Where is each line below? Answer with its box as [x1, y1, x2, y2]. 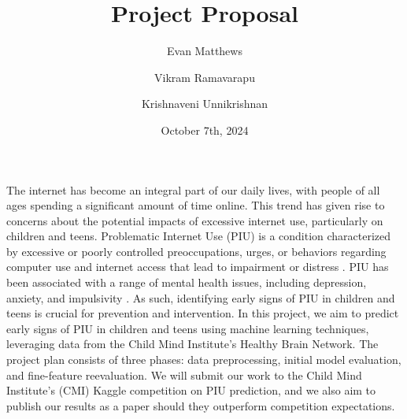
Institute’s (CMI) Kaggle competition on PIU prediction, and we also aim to [6, 382, 376, 399]
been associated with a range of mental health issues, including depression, [6, 274, 367, 291]
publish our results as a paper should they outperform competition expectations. [6, 397, 395, 413]
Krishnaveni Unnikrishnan [141, 95, 268, 112]
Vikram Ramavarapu [154, 69, 255, 85]
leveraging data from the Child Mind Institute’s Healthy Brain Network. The [6, 336, 379, 352]
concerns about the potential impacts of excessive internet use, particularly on [6, 212, 383, 228]
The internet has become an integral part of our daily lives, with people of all [6, 181, 380, 198]
